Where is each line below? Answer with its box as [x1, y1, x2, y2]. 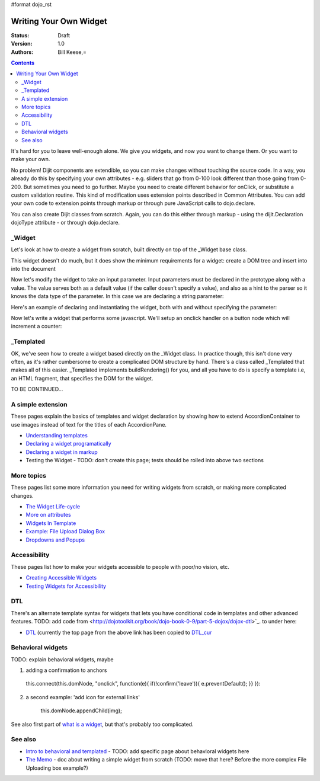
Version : [11, 40, 33, 47]
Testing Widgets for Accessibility [25, 582, 107, 590]
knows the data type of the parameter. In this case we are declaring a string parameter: [11, 293, 224, 300]
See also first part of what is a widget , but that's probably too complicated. [11, 721, 194, 728]
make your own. [11, 156, 50, 163]
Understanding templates [25, 432, 88, 438]
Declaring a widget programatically [25, 440, 112, 447]
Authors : [11, 48, 34, 56]
